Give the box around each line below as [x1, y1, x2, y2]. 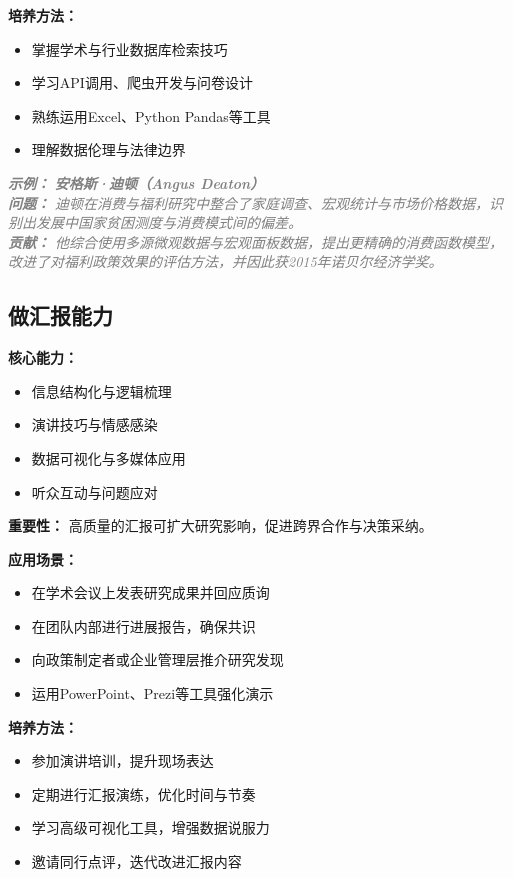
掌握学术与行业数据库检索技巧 [31, 38, 228, 59]
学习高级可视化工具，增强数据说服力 [31, 817, 270, 838]
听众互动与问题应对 [31, 481, 158, 502]
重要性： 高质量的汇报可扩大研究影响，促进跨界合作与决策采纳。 [8, 515, 433, 536]
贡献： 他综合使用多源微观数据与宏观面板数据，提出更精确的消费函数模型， [8, 231, 504, 252]
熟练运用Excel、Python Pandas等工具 [31, 105, 271, 126]
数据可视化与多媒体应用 [31, 447, 186, 468]
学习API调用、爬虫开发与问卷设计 [31, 72, 253, 93]
